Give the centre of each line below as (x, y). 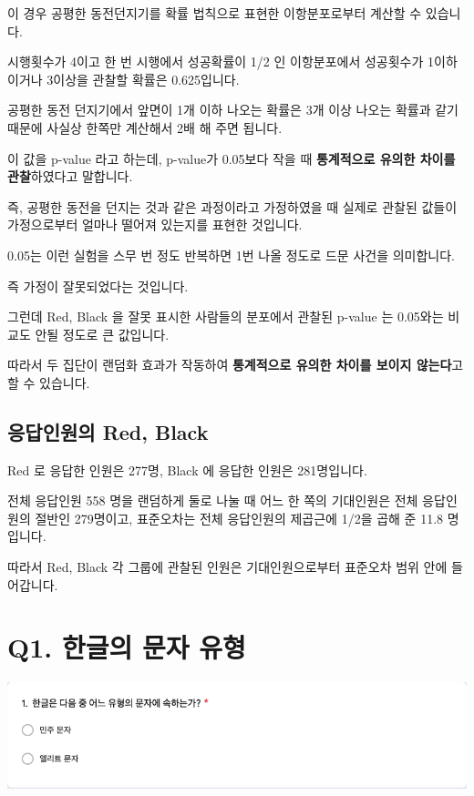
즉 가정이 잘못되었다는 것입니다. (98, 286)
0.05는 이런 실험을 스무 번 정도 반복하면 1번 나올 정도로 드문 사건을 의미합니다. (232, 255)
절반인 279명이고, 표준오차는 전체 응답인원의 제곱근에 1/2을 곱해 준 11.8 (239, 518)
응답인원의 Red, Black (108, 431)
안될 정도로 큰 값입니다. (102, 334)
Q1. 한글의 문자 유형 (127, 647)
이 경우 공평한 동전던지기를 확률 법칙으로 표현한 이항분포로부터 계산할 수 (215, 13)
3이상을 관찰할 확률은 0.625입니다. (143, 79)
